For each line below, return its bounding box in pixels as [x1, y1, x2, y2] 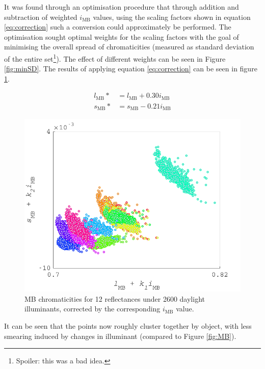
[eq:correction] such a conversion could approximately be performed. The [4, 21, 231, 32]
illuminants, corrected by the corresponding [24, 303, 161, 314]
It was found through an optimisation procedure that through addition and [4, 2, 239, 12]
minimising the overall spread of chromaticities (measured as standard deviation [4, 41, 254, 52]
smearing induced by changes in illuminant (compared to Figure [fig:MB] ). [4, 330, 236, 341]
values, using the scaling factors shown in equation [93, 11, 251, 22]
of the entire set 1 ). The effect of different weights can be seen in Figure [4, 51, 226, 64]
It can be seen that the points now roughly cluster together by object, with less [4, 321, 252, 331]
